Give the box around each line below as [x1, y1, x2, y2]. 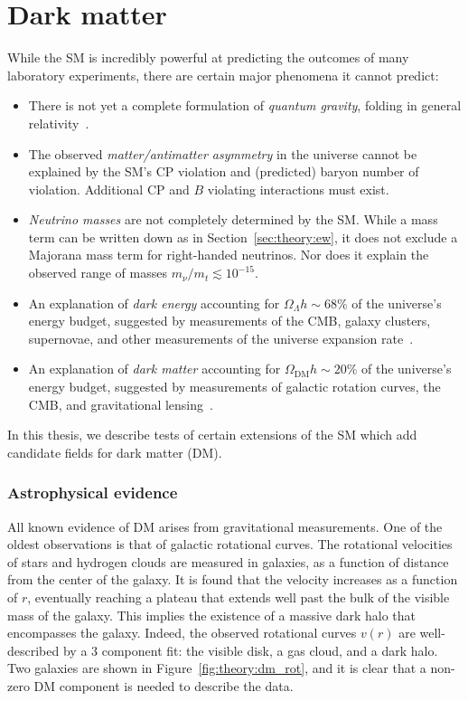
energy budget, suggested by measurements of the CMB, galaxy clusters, [28, 311, 431, 330]
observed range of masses [28, 263, 167, 282]
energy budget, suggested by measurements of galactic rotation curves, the [28, 377, 441, 396]
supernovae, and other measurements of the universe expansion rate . [28, 328, 414, 347]
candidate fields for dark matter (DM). [7, 442, 222, 461]
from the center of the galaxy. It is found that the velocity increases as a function [7, 570, 458, 589]
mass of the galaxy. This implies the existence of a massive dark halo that [7, 605, 417, 624]
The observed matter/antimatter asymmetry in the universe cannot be [28, 144, 417, 163]
